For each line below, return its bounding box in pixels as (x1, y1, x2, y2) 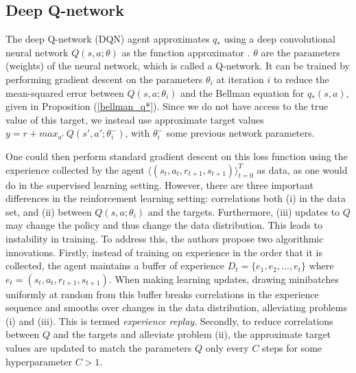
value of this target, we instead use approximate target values (5, 112, 264, 126)
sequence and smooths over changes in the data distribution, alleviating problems (5, 300, 347, 315)
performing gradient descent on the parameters (5, 71, 203, 86)
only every (205, 341, 249, 355)
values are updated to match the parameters (5, 341, 192, 355)
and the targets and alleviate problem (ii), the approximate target (53, 327, 331, 341)
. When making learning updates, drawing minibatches (108, 271, 339, 286)
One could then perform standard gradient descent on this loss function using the (5, 148, 348, 163)
